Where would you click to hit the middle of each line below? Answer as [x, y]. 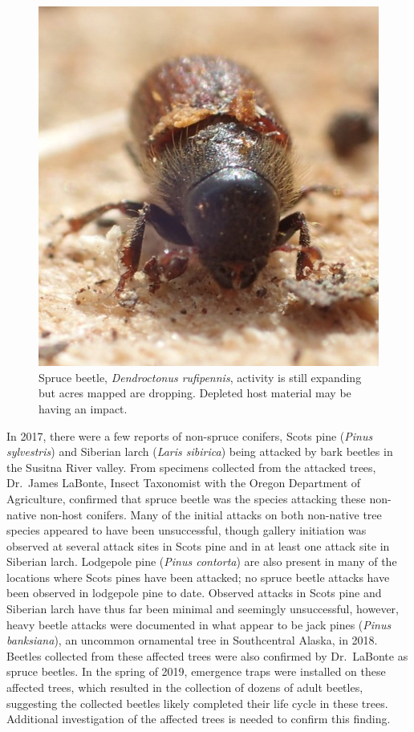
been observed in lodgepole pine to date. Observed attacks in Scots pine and [194, 593]
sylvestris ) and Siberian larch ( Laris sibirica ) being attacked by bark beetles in [200, 451]
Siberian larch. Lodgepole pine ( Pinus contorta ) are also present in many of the [202, 561]
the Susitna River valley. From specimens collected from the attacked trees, [191, 467]
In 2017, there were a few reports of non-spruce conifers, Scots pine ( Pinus [190, 435]
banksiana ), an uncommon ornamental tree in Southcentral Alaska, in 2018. [192, 640]
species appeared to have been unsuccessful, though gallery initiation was [187, 530]
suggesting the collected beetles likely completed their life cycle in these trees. [197, 703]
